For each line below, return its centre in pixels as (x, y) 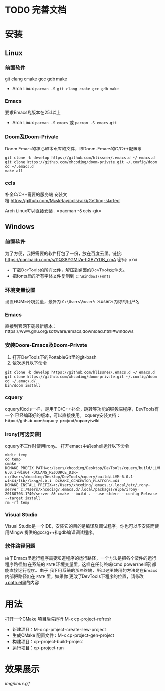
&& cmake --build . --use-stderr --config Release (104, 494)
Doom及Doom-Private (32, 137)
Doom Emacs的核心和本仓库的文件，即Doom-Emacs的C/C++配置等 (73, 149)
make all (14, 171)
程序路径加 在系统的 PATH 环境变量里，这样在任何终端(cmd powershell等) (79, 564)
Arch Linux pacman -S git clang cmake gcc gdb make (66, 89)
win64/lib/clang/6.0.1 (28, 481)
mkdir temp (16, 455)
